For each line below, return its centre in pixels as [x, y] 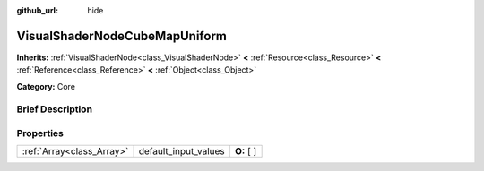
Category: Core [46, 86]
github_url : [37, 10]
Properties [40, 133]
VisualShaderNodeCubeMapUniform [122, 36]
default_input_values [182, 151]
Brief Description [55, 109]
